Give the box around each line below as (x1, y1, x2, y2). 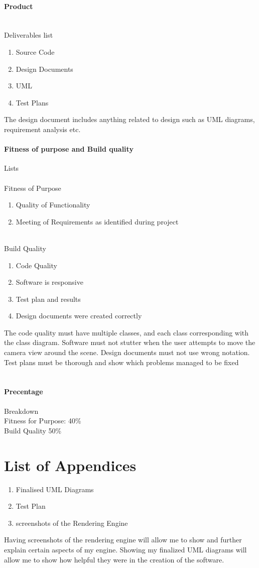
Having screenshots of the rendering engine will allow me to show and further (4, 534, 242, 545)
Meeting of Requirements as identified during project (16, 216, 179, 226)
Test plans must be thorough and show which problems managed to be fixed (4, 357, 239, 367)
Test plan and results (16, 293, 81, 304)
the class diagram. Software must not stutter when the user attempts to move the (4, 337, 255, 348)
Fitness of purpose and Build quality (4, 144, 134, 154)
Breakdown (4, 405, 39, 416)
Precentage (4, 386, 43, 397)
